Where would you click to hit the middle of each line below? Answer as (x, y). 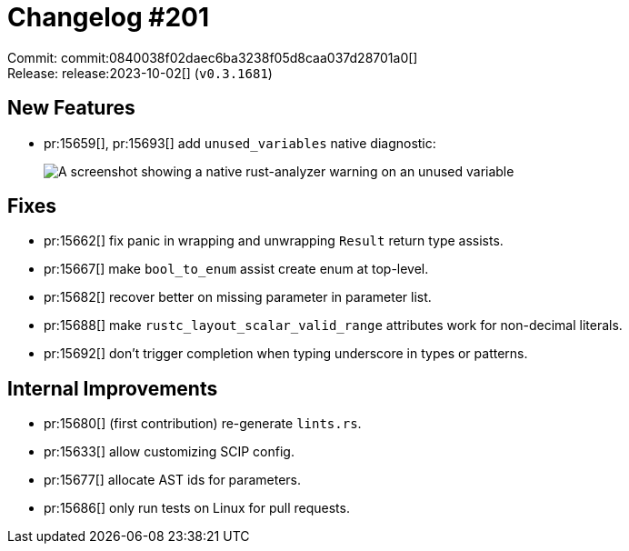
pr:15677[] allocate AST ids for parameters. (173, 480)
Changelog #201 (109, 17)
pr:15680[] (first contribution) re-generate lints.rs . (203, 424)
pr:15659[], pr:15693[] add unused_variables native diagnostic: (240, 143)
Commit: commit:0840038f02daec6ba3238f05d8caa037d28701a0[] (213, 57)
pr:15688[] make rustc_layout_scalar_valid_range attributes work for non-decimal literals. (333, 326)
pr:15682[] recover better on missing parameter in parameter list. (238, 297)
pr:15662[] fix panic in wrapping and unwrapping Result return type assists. (274, 241)
